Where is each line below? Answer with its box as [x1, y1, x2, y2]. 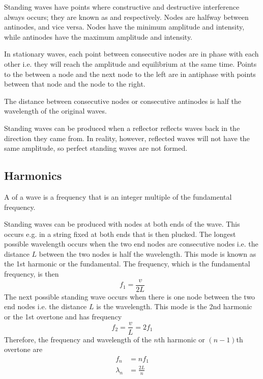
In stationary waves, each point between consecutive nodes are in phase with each [4, 48, 259, 59]
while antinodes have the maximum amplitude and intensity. [4, 31, 193, 42]
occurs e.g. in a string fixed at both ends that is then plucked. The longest [4, 228, 236, 239]
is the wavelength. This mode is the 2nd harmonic [96, 301, 252, 312]
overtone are [4, 344, 43, 355]
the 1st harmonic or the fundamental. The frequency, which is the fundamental [4, 258, 250, 269]
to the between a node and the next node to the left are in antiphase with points [4, 68, 256, 79]
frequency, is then [4, 268, 59, 279]
